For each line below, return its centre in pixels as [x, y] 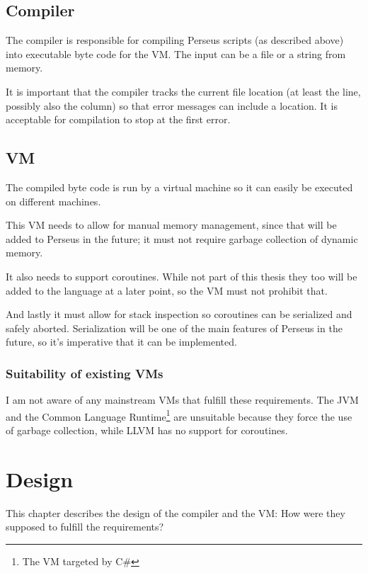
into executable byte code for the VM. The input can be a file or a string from [176, 53]
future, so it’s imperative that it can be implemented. [121, 342]
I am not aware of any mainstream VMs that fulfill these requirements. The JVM [182, 400]
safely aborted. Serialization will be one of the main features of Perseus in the [174, 328]
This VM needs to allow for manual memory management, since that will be [171, 225]
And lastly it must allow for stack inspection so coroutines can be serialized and [179, 314]
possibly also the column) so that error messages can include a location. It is [172, 105]
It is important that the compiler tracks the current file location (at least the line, [183, 91]
